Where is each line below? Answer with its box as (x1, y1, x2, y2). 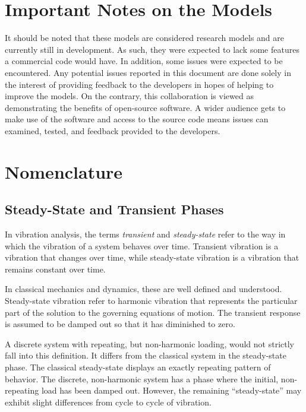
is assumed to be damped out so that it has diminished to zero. (5, 318, 235, 330)
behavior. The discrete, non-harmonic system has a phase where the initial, (5, 372, 279, 385)
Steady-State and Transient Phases (5, 200, 224, 218)
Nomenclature (5, 159, 123, 183)
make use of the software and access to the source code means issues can (5, 113, 269, 125)
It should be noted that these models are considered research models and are (5, 31, 285, 44)
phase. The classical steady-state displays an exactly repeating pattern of (5, 360, 271, 373)
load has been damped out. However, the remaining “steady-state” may (41, 384, 302, 397)
